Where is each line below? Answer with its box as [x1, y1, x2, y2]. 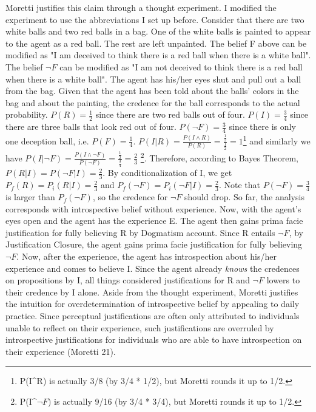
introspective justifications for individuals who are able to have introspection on [5, 333, 302, 346]
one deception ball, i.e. [5, 134, 89, 147]
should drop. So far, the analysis [184, 191, 304, 203]
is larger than [5, 191, 55, 203]
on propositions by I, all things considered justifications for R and [5, 274, 250, 286]
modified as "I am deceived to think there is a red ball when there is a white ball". [5, 49, 311, 61]
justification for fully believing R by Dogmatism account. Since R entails [5, 226, 275, 238]
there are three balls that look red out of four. [5, 120, 176, 133]
